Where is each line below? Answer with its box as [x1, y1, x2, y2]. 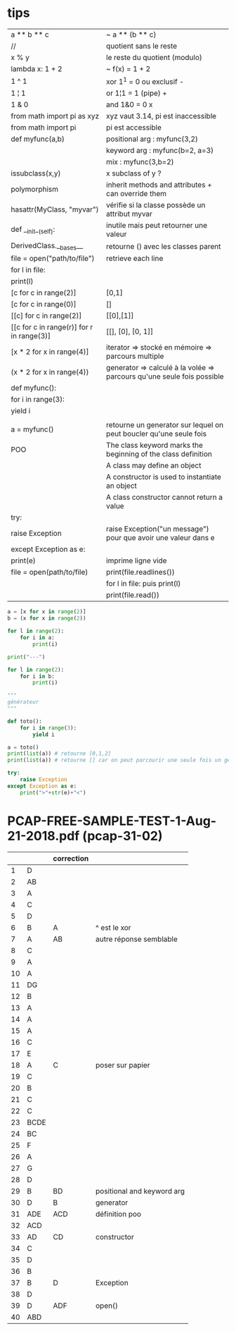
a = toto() [7, 744, 39, 751]
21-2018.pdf [7, 828, 80, 844]
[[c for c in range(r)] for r [11, 322, 93, 332]
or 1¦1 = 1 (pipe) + [106, 88, 167, 98]
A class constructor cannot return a [106, 492, 223, 502]
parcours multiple [106, 351, 164, 361]
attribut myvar [106, 209, 153, 219]
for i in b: [20, 673, 55, 680]
